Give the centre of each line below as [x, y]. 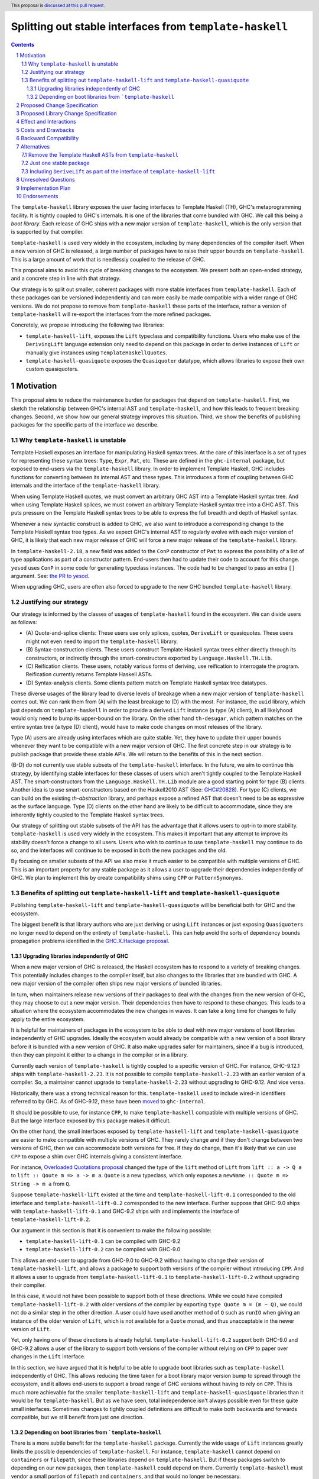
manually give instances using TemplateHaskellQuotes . [97, 353]
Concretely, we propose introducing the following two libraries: [87, 325]
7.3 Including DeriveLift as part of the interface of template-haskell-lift [118, 171]
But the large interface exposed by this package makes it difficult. [91, 1120]
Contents [23, 44]
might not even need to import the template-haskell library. [102, 641]
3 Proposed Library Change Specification [66, 113]
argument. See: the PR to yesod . [50, 576]
